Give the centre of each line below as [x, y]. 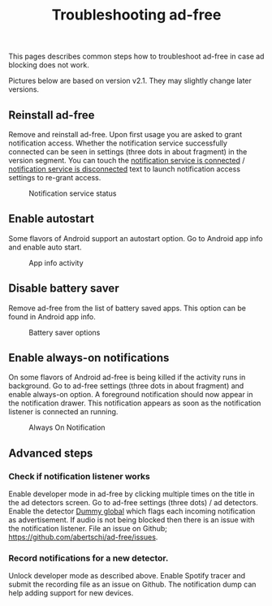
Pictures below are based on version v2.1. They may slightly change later [130, 81]
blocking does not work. [49, 65]
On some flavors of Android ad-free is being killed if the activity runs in [127, 377]
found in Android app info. [52, 316]
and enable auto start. [45, 247]
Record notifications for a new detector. [89, 558]
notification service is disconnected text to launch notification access [125, 169]
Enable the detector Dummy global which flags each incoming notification [132, 511]
